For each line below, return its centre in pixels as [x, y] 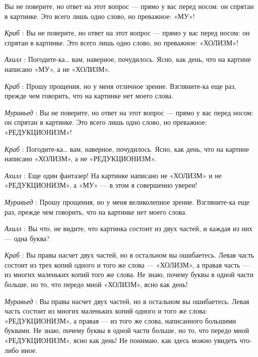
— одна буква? [27, 238]
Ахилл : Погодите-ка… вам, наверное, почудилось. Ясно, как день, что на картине [128, 59]
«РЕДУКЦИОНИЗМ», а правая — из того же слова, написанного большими [120, 320]
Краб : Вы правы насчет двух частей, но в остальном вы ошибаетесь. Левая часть [129, 255]
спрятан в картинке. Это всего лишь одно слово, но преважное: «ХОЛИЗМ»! [122, 42]
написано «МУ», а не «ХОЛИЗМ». [57, 69]
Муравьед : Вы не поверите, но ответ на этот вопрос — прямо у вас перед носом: [129, 112]
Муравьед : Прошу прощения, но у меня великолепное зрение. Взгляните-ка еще [127, 201]
